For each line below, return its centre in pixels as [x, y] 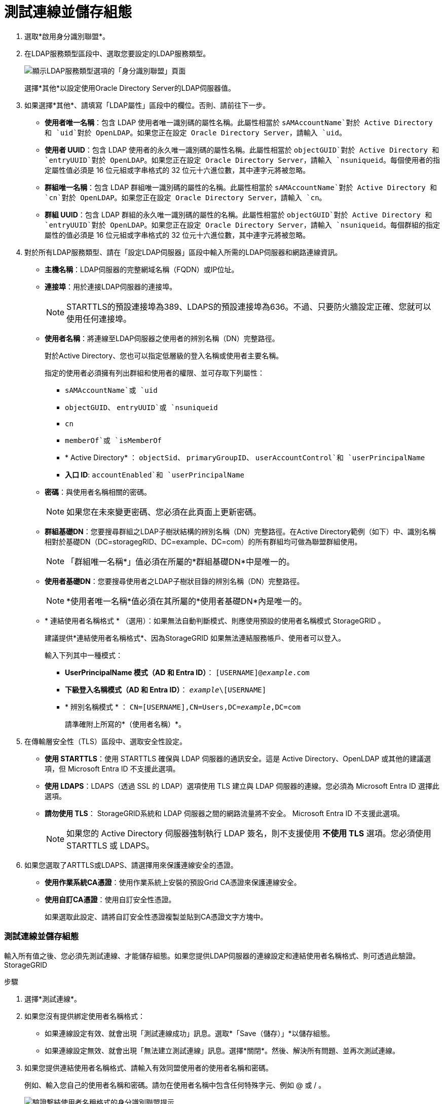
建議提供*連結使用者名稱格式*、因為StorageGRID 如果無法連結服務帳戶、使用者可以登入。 [195, 638]
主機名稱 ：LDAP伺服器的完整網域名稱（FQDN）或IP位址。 [142, 269]
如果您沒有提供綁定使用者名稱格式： [85, 1016]
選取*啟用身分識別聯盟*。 [67, 36]
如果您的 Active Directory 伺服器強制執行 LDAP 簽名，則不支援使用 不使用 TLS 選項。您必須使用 [249, 833]
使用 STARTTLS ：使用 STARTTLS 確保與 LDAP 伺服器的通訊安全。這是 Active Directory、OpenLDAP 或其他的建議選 [238, 758]
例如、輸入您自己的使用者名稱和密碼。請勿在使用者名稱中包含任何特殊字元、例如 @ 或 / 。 [175, 1085]
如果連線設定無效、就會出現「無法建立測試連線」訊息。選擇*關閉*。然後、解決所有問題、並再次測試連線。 [222, 1050]
